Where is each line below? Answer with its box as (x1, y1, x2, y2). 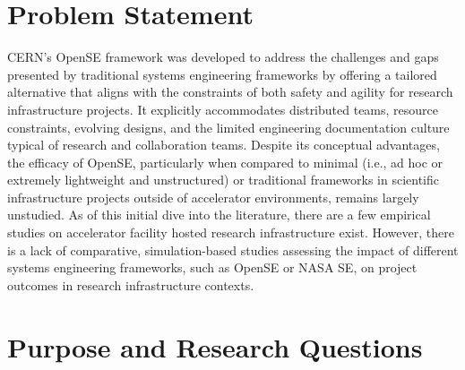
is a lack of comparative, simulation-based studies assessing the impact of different (7, 240, 459, 259)
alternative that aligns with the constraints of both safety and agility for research (7, 82, 453, 101)
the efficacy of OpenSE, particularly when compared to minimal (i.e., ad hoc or (7, 152, 443, 171)
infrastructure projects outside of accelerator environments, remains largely (7, 187, 419, 206)
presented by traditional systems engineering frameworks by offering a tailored (7, 65, 437, 83)
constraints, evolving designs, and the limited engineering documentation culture (7, 117, 450, 136)
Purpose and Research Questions (7, 328, 423, 365)
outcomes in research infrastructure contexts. (7, 275, 254, 294)
